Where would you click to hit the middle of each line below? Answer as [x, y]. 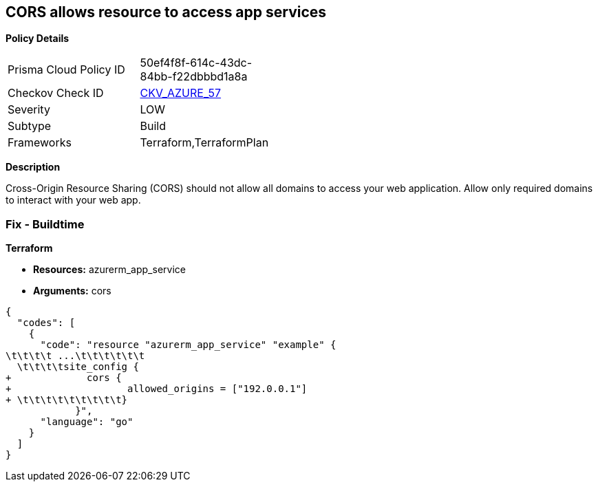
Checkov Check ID [56, 93]
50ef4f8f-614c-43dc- [196, 63]
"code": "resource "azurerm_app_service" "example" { [188, 345]
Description [33, 167]
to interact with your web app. [73, 200]
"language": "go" [87, 422]
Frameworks [40, 143]
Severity [29, 110]
